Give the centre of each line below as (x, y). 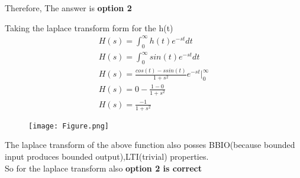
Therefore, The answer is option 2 (68, 8)
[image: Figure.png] (69, 126)
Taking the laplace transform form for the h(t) (89, 27)
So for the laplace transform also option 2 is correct (104, 168)
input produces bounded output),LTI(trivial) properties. (107, 156)
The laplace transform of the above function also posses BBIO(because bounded (150, 145)
